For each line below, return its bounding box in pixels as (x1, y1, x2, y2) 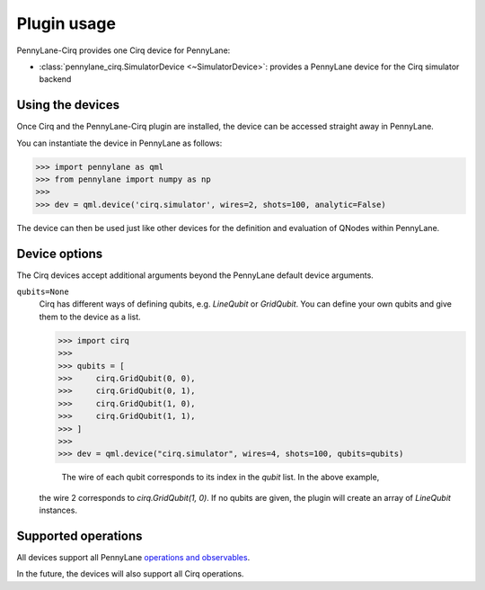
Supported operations (16, 528, 143, 543)
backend (39, 74, 72, 85)
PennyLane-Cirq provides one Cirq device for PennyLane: (16, 45, 231, 56)
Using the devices (16, 97, 120, 112)
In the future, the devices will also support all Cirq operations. (16, 568, 244, 579)
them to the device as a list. (39, 311, 141, 322)
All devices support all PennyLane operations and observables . (16, 552, 251, 563)
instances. (39, 505, 78, 516)
